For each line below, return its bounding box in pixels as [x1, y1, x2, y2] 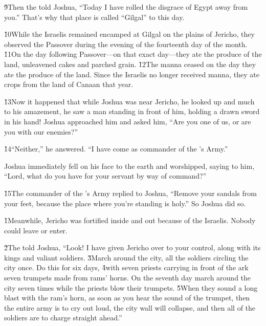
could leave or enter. [4, 225, 68, 235]
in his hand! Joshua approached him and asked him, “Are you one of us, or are [4, 116, 251, 126]
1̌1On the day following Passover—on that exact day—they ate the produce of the [4, 49, 262, 59]
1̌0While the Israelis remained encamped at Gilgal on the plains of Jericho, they [4, 29, 255, 39]
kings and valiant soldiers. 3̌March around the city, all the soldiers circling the [4, 252, 249, 263]
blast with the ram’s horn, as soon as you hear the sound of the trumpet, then [4, 292, 250, 303]
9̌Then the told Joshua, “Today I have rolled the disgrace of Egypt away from [4, 2, 248, 12]
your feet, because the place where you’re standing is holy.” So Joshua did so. [4, 198, 246, 208]
